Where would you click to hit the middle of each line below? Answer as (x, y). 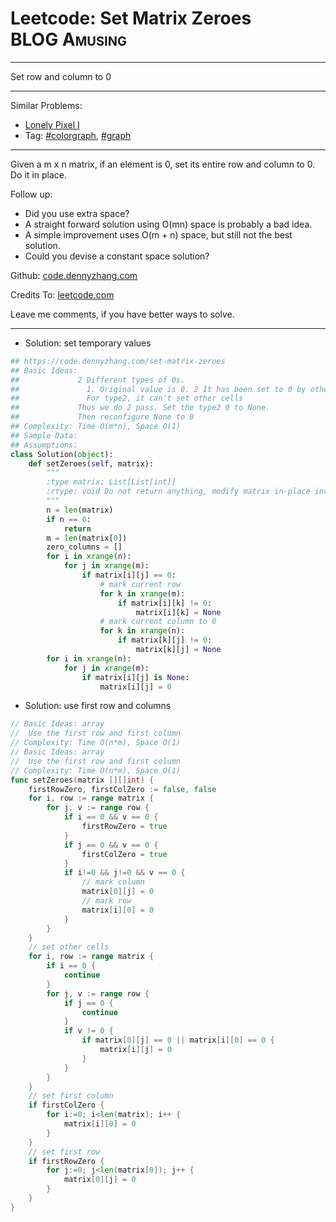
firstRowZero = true (124, 827)
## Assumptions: (44, 445)
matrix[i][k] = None (178, 612)
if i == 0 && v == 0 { (111, 817)
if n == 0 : (69, 519)
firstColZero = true (124, 854)
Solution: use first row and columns (98, 706)
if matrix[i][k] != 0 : (165, 603)
